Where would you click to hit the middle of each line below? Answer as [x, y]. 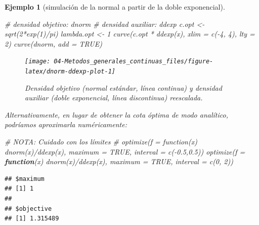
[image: [38, 62]
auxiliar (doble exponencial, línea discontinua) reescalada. [114, 98]
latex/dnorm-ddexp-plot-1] [70, 72]
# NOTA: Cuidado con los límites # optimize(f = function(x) [101, 142]
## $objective [28, 209]
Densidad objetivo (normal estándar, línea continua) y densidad [123, 87]
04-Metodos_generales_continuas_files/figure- [134, 62]
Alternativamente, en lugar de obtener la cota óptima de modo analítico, [116, 114]
